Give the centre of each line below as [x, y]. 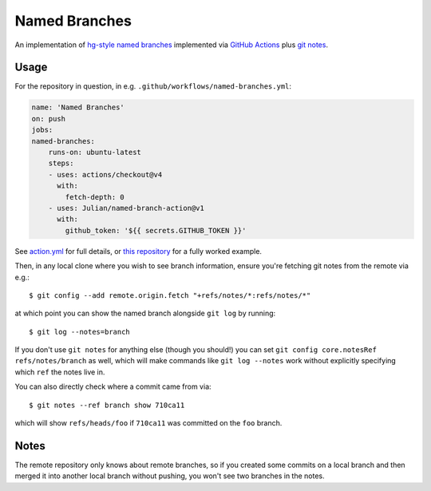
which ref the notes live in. [60, 372]
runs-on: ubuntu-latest [95, 152]
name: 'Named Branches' [78, 107]
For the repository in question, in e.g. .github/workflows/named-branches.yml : [153, 86]
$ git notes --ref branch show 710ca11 [107, 405]
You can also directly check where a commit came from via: [113, 386]
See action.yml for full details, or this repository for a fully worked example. [138, 251]
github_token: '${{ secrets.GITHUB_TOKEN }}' [156, 230]
